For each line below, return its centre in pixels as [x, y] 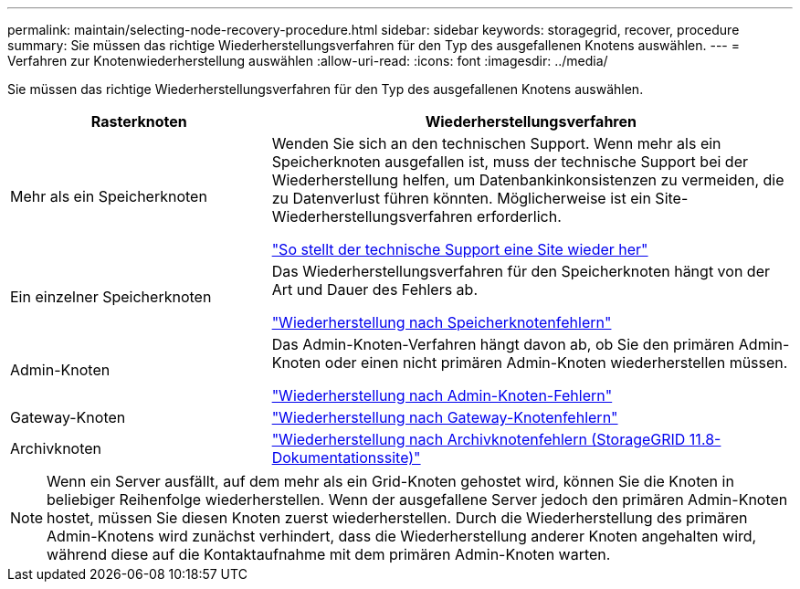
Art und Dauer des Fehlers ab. [374, 289]
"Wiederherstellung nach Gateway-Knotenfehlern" [445, 417]
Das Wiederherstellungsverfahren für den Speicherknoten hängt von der [521, 271]
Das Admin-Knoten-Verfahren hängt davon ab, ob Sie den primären [503, 344]
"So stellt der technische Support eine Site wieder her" [460, 249]
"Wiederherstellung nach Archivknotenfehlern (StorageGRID [479, 439]
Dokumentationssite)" [346, 458]
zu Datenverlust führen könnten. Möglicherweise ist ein [461, 198]
